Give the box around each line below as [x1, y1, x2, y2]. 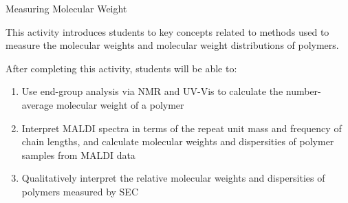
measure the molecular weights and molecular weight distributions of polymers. [6, 38, 339, 52]
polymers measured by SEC [21, 184, 139, 198]
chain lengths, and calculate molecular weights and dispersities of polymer [21, 134, 334, 149]
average [21, 97, 54, 111]
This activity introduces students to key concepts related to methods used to [6, 24, 329, 39]
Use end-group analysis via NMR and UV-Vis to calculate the [21, 84, 283, 98]
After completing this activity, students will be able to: [6, 61, 237, 75]
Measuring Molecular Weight [6, 1, 127, 15]
